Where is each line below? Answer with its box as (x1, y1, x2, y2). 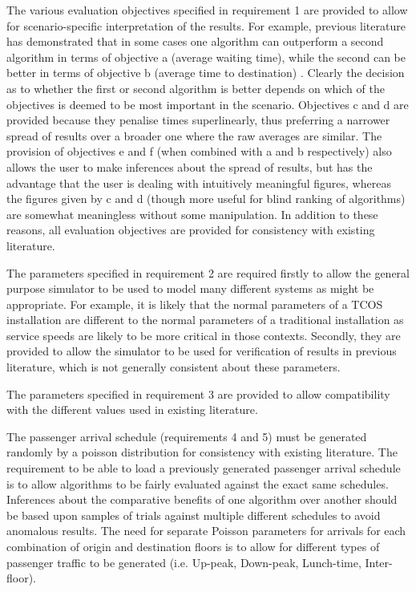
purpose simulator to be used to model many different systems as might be (6, 280, 374, 297)
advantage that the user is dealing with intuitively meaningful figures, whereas (6, 174, 391, 191)
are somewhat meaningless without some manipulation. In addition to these (6, 205, 378, 222)
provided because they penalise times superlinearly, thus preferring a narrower (6, 112, 390, 128)
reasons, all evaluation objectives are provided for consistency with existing (6, 221, 375, 238)
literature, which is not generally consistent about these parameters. (6, 359, 341, 375)
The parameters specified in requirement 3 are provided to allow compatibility (6, 385, 390, 402)
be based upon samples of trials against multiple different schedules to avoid (6, 506, 381, 523)
